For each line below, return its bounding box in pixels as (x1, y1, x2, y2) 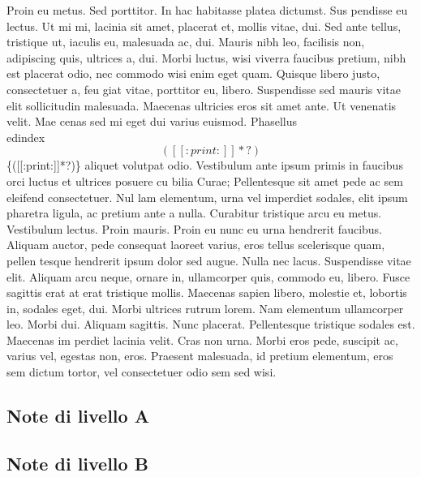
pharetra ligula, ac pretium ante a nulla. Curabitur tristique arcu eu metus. (6, 204, 382, 221)
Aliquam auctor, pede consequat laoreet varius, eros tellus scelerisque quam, (6, 236, 385, 253)
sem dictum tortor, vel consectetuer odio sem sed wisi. (6, 363, 277, 380)
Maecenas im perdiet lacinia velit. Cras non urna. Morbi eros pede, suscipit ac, (6, 331, 398, 348)
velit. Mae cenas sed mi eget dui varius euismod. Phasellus (6, 113, 298, 130)
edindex (6, 128, 45, 145)
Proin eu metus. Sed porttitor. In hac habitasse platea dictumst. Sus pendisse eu (6, 2, 408, 18)
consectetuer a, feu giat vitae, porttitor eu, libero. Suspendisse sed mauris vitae (6, 80, 401, 97)
